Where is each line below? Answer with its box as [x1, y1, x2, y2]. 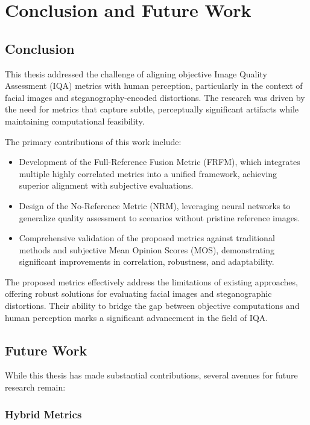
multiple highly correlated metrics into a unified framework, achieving [19, 167, 277, 180]
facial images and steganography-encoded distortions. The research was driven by [5, 91, 305, 103]
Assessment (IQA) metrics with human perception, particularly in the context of [5, 79, 303, 92]
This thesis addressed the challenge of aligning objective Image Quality [5, 67, 267, 80]
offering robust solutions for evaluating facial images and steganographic [5, 287, 272, 300]
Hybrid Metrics [5, 406, 82, 421]
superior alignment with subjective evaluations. [19, 179, 194, 192]
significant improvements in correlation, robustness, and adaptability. [19, 255, 274, 268]
